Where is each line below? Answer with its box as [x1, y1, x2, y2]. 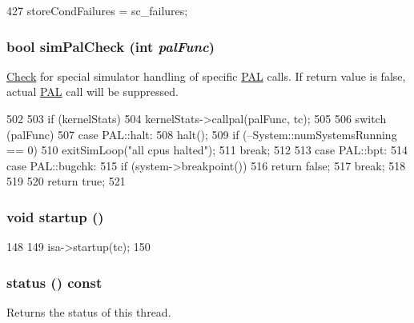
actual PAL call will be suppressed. [6, 83, 179, 100]
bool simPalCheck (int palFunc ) [6, 36, 215, 56]
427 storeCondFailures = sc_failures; [6, 2, 188, 18]
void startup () [6, 206, 104, 226]
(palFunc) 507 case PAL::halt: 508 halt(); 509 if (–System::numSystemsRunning [6, 126, 397, 142]
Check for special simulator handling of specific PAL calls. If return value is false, [6, 67, 406, 84]
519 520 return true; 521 [6, 173, 126, 189]
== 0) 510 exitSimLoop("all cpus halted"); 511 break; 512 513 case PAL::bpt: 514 [6, 142, 408, 158]
